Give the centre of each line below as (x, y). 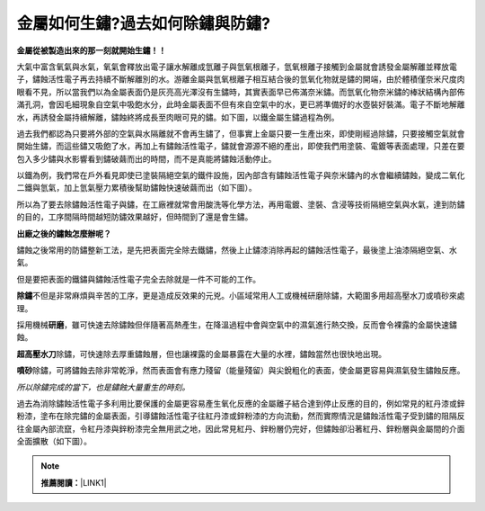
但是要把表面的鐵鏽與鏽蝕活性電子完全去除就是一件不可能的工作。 (138, 279)
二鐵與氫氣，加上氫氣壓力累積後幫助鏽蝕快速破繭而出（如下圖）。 (137, 188)
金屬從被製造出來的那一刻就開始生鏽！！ (91, 50)
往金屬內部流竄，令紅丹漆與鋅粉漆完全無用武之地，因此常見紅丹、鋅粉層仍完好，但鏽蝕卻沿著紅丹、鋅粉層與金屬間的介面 (241, 428)
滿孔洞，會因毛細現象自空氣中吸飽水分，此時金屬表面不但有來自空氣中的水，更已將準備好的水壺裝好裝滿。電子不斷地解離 (241, 104)
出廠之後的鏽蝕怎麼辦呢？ (64, 233)
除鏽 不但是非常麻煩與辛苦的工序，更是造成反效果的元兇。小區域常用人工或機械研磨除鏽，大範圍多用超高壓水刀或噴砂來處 (241, 296)
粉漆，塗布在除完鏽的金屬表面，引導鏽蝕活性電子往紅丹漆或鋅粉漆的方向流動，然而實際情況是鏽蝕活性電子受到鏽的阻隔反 (241, 416)
